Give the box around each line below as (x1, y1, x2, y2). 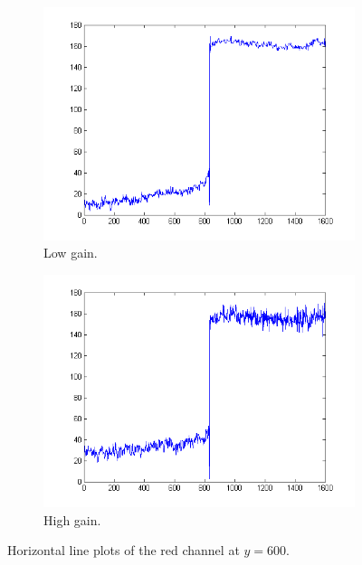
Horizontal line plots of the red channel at (7, 541, 240, 560)
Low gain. (43, 243, 98, 262)
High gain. (43, 510, 101, 529)
